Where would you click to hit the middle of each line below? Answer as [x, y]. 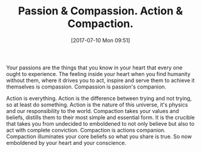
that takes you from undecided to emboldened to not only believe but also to [100, 123]
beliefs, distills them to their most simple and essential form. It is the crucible [100, 117]
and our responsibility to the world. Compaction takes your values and [93, 111]
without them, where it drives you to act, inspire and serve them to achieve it [100, 80]
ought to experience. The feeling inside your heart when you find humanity [98, 74]
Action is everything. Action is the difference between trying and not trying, [99, 98]
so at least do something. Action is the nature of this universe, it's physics [97, 104]
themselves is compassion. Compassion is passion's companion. [86, 86]
